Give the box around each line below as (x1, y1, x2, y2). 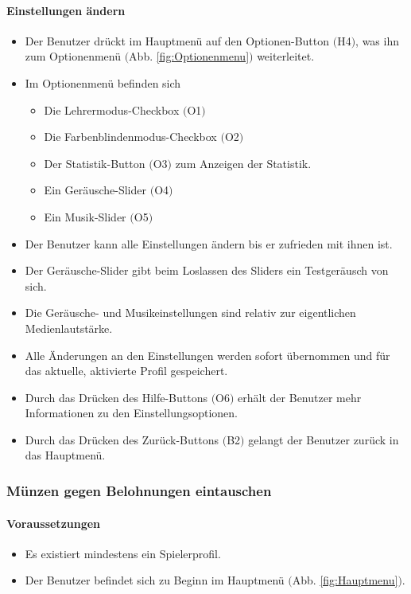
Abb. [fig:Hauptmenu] (292, 572, 398, 588)
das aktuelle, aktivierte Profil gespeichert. (25, 362, 228, 379)
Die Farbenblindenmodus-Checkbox (44, 128, 217, 145)
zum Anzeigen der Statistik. (175, 154, 312, 171)
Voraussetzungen (6, 514, 101, 531)
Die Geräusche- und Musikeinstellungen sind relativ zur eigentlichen (25, 304, 356, 321)
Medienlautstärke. (25, 319, 113, 336)
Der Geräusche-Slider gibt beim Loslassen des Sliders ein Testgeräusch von (25, 262, 389, 279)
